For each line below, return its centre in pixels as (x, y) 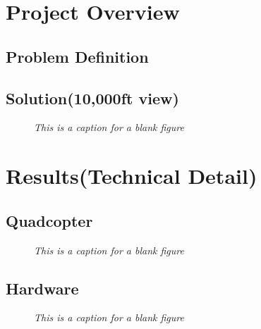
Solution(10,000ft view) (92, 98)
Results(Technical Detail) (132, 176)
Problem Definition (77, 56)
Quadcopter (49, 220)
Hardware (42, 288)
